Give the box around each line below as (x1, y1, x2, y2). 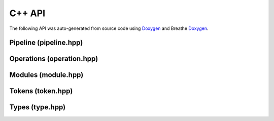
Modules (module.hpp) (9, 71, 84, 79)
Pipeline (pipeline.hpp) (9, 38, 83, 47)
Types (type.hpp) (9, 103, 66, 111)
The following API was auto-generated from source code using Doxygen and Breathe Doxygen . (9, 25, 209, 31)
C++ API (9, 8, 46, 19)
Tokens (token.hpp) (9, 87, 73, 96)
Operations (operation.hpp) (9, 55, 98, 63)
